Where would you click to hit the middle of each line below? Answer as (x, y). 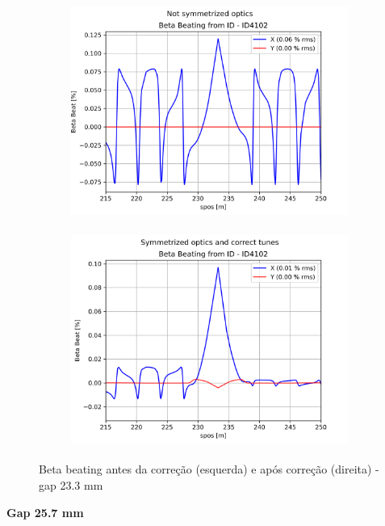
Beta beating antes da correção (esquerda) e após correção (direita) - (209, 469)
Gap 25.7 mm (45, 512)
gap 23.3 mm (71, 484)
